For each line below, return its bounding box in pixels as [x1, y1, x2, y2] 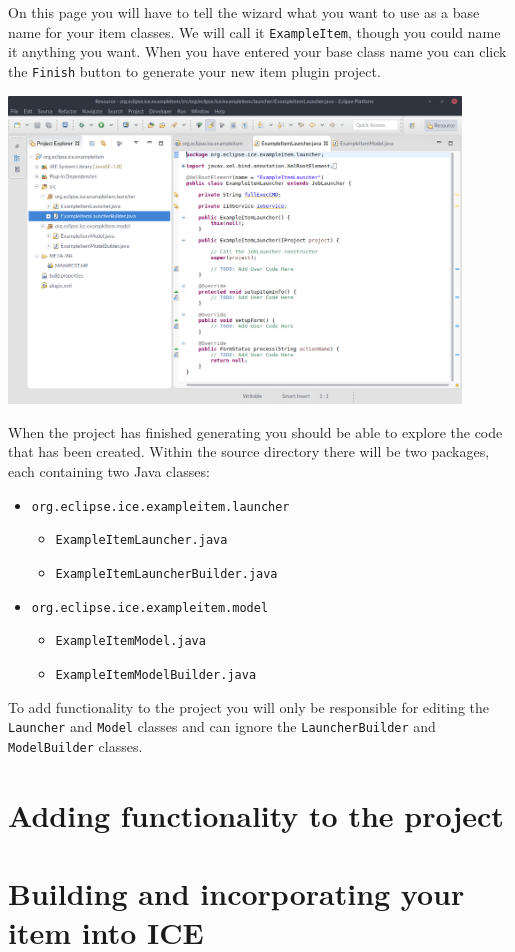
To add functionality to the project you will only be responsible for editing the [8, 696, 489, 717]
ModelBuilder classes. [8, 735, 143, 756]
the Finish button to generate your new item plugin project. [8, 60, 381, 81]
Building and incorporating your [8, 872, 465, 913]
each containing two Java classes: [8, 460, 210, 481]
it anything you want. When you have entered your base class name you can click [8, 41, 507, 62]
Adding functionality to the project [8, 794, 504, 835]
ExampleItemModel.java [55, 634, 206, 649]
